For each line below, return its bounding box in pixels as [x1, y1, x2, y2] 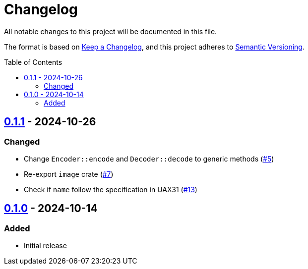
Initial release [24, 241, 67, 250]
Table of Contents [4, 57, 62, 66]
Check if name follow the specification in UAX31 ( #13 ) [24, 185, 197, 194]
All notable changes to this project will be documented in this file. [4, 27, 217, 36]
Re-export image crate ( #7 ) [24, 169, 114, 178]
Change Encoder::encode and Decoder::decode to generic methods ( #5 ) [24, 154, 274, 163]
